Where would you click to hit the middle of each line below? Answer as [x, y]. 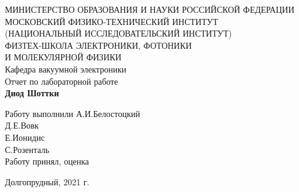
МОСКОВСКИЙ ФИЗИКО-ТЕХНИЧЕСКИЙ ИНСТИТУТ [111, 21]
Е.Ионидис [25, 137]
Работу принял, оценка [47, 161]
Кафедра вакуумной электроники [66, 69]
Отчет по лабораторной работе [62, 81]
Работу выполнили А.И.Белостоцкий [73, 113]
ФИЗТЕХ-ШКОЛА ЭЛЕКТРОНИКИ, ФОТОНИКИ [98, 45]
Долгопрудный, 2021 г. [47, 181]
